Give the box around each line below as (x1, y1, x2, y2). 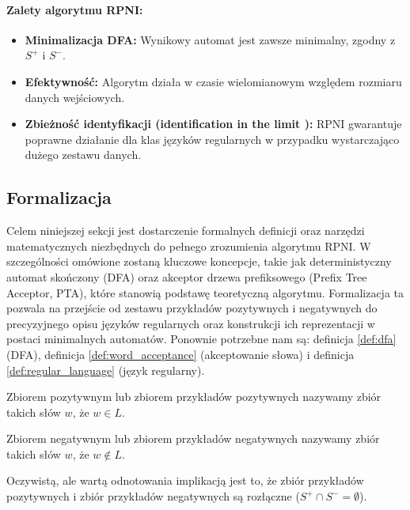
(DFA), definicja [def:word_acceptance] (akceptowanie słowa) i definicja (6, 346, 355, 362)
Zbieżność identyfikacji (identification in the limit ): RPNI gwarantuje (25, 115, 402, 132)
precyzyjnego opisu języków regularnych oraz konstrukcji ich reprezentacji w (6, 315, 375, 331)
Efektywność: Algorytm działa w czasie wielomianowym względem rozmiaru (25, 73, 402, 89)
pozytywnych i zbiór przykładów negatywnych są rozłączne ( (6, 488, 300, 504)
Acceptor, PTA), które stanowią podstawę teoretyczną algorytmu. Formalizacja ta (6, 284, 404, 300)
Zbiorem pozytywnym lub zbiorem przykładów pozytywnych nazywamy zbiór (6, 388, 382, 405)
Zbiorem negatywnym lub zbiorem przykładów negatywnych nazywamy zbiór (6, 430, 380, 447)
